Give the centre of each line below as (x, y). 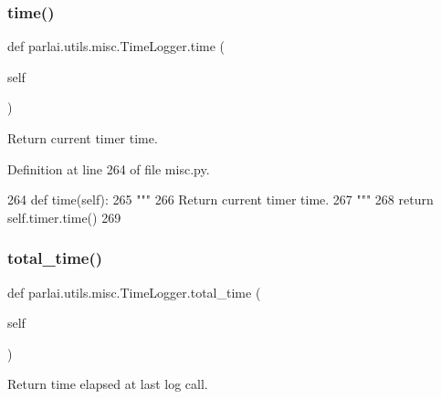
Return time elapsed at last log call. (108, 384)
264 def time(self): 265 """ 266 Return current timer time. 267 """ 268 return (220, 199)
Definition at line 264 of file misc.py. (109, 168)
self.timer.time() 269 (64, 217)
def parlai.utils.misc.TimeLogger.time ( (116, 46)
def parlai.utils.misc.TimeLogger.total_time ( (134, 292)
